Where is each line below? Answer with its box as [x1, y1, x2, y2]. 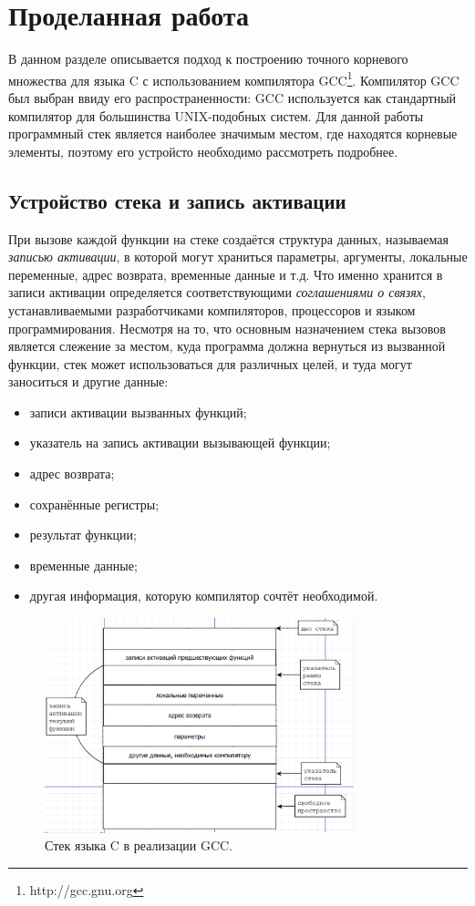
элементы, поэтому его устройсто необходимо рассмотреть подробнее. [8, 141, 398, 160]
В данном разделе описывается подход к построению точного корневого [8, 49, 408, 68]
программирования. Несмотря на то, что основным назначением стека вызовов [8, 318, 446, 337]
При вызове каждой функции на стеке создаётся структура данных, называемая [8, 229, 449, 248]
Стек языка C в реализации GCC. [45, 836, 233, 855]
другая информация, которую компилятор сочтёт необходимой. [29, 586, 378, 605]
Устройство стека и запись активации [8, 186, 346, 214]
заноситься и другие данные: [8, 372, 169, 391]
